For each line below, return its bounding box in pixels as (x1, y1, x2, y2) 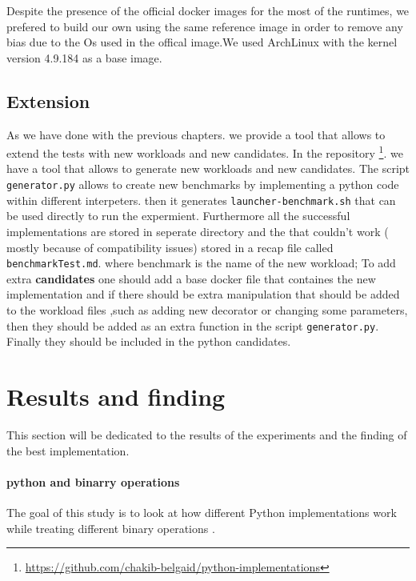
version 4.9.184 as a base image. (6, 49, 162, 66)
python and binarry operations (6, 473, 180, 490)
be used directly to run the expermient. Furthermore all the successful (6, 207, 350, 224)
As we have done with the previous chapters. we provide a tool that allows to (6, 126, 386, 142)
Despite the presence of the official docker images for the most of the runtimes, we (6, 2, 410, 18)
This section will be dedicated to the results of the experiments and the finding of (6, 426, 407, 443)
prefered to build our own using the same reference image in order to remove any (6, 18, 403, 34)
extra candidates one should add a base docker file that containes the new (6, 270, 376, 286)
